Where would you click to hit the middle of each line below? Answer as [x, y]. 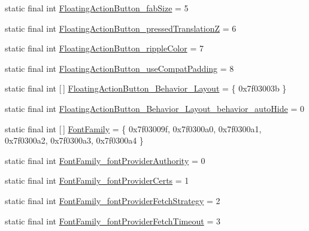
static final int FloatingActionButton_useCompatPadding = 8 [119, 68]
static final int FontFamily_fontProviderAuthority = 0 [105, 160]
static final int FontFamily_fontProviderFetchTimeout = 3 [113, 221]
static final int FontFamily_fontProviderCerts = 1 [97, 180]
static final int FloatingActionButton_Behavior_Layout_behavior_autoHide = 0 [154, 108]
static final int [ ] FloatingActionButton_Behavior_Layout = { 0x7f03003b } [146, 88]
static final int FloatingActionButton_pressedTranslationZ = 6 [121, 28]
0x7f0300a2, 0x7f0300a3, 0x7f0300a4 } [74, 140]
